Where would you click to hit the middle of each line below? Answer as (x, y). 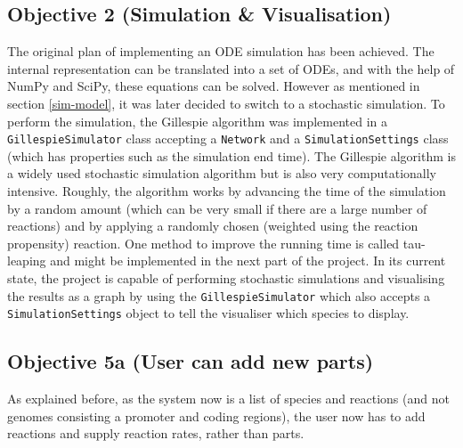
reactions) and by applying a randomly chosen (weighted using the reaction (213, 226)
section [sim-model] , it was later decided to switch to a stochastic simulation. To (226, 103)
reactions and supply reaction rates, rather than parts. (156, 433)
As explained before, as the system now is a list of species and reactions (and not (228, 399)
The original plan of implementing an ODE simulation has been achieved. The (221, 51)
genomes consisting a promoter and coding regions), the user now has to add (216, 415)
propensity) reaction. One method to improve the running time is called (203, 243)
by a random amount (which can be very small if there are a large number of (217, 208)
